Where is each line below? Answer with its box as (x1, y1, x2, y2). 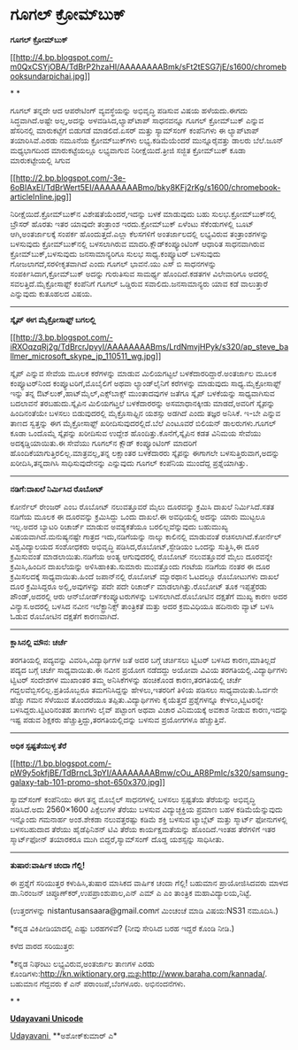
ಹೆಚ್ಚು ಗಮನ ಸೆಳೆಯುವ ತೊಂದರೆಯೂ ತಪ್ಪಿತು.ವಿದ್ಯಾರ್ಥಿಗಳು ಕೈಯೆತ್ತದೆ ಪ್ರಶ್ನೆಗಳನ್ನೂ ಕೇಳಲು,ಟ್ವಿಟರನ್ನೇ (10, 694, 264, 705)
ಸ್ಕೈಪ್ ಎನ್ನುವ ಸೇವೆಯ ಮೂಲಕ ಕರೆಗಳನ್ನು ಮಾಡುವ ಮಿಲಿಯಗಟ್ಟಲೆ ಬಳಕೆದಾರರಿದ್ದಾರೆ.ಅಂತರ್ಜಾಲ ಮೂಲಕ (10, 367, 277, 378)
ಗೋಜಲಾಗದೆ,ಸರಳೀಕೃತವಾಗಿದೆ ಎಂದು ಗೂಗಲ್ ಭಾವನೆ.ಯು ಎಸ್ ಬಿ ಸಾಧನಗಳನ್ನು (10, 258, 217, 269)
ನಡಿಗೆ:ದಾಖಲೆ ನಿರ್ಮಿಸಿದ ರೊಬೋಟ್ (10, 483, 104, 494)
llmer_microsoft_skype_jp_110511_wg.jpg (10, 351, 156, 361)
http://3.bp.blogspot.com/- (15, 332, 113, 343)
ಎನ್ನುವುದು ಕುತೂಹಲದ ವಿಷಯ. (10, 288, 93, 298)
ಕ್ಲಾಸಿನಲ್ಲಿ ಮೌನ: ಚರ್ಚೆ (10, 637, 68, 647)
